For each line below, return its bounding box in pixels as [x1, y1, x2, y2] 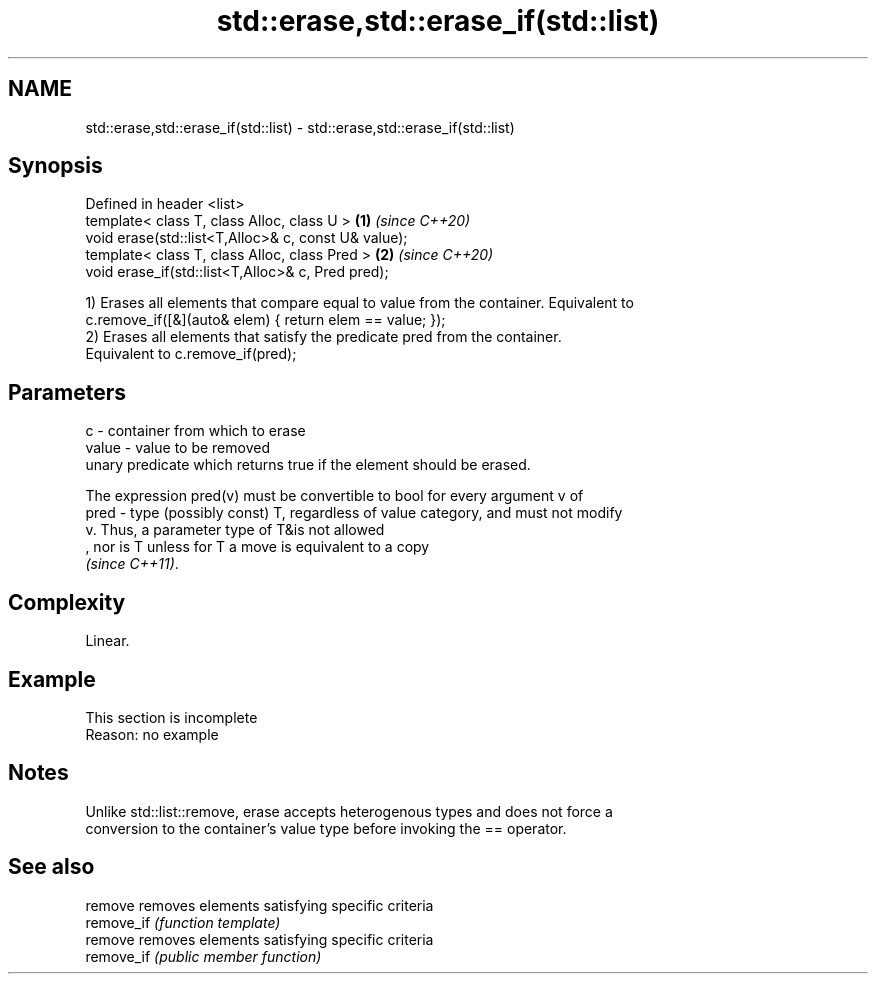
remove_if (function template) [85, 913, 281, 931]
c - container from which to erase [85, 422, 306, 440]
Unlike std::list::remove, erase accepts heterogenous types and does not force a [85, 802, 613, 820]
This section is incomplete [85, 708, 258, 726]
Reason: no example [85, 725, 219, 743]
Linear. [85, 632, 130, 650]
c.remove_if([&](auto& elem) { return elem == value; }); [85, 311, 446, 329]
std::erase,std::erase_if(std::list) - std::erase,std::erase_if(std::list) [85, 118, 515, 136]
